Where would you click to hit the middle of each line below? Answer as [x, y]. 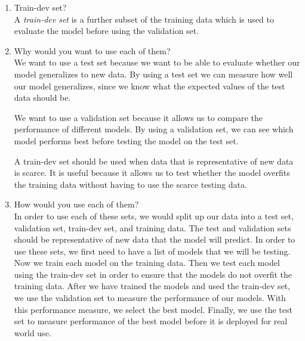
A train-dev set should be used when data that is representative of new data [154, 161]
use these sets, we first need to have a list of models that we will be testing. [152, 251]
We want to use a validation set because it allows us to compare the [138, 117]
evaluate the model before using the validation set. [107, 31]
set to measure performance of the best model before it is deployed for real [151, 321]
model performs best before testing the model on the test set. [126, 140]
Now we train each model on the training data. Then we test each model [147, 263]
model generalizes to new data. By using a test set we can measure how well [153, 74]
